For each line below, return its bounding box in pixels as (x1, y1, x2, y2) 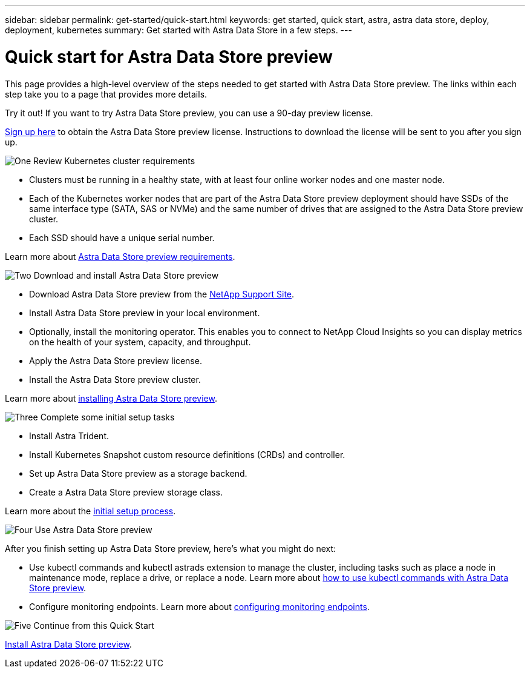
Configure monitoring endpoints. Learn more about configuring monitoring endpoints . (29, 601, 370, 612)
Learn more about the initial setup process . (5, 505, 176, 516)
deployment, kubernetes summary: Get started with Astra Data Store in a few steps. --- (5, 25, 352, 35)
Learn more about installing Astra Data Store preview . (5, 393, 217, 403)
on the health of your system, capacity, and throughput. (29, 336, 251, 347)
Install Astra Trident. (29, 430, 110, 441)
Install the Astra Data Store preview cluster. (29, 374, 201, 385)
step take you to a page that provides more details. (5, 88, 208, 99)
